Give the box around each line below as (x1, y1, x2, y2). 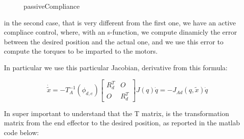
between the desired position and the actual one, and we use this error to (4, 36, 224, 46)
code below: (4, 127, 39, 137)
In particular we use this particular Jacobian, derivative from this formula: (4, 62, 228, 72)
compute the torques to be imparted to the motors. (4, 46, 158, 56)
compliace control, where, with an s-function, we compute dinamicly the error (4, 27, 237, 37)
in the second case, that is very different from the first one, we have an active (4, 17, 236, 27)
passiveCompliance (24, 1, 80, 11)
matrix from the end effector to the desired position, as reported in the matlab (4, 118, 240, 128)
